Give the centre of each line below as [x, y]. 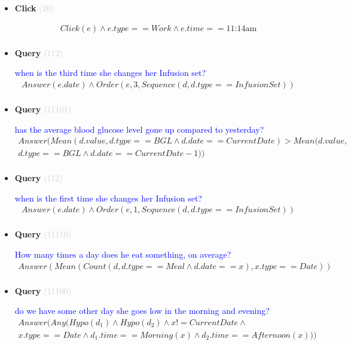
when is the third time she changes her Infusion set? [110, 73]
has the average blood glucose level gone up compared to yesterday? [139, 129]
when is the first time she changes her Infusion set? [108, 198]
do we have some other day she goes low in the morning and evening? [142, 311]
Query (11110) [43, 234]
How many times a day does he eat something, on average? [123, 254]
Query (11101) [43, 109]
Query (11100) [43, 290]
